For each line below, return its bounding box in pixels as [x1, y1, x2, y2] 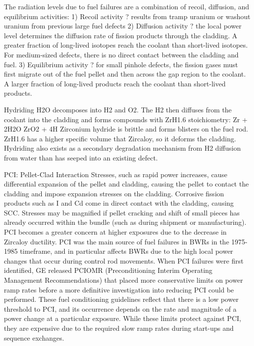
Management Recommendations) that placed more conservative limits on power [4, 275, 243, 285]
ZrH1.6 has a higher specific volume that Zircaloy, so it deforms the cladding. [4, 133, 236, 143]
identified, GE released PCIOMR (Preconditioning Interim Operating [4, 265, 213, 275]
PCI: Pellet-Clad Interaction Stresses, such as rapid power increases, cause [4, 169, 228, 179]
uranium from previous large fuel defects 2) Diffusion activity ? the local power [4, 21, 242, 31]
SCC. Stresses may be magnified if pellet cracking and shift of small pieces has [4, 207, 240, 217]
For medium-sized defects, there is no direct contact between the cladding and [4, 49, 239, 59]
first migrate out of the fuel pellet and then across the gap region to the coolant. [4, 69, 246, 79]
